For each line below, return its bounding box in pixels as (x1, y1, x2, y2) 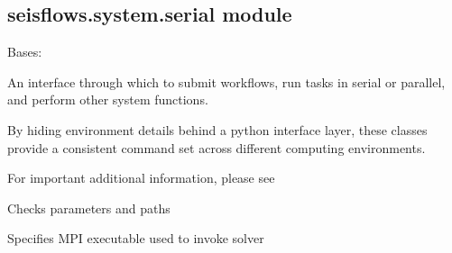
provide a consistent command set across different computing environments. (7, 138, 426, 157)
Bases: (7, 42, 42, 61)
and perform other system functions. (7, 90, 208, 109)
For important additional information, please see (7, 168, 275, 187)
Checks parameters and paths (7, 198, 171, 217)
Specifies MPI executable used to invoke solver (7, 229, 264, 248)
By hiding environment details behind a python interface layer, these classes (7, 120, 428, 139)
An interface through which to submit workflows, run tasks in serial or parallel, (7, 72, 446, 91)
